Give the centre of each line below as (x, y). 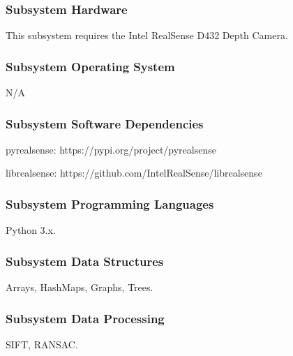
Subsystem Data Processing (85, 318)
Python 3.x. (31, 230)
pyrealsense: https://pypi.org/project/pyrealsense (111, 149)
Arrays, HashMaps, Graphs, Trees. (80, 287)
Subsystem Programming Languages (110, 203)
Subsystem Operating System (90, 66)
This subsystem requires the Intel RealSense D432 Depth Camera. (147, 35)
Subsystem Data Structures (85, 261)
